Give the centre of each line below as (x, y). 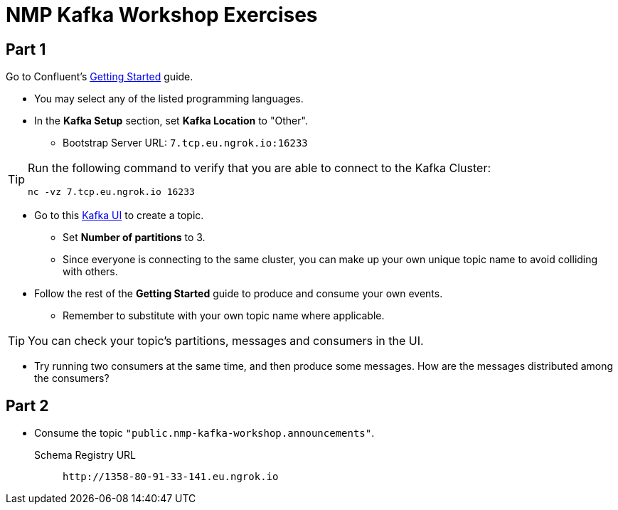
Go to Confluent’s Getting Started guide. (100, 77)
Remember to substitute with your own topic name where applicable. (224, 316)
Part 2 (27, 405)
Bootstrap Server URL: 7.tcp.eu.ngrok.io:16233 (185, 143)
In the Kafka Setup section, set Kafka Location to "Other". (171, 121)
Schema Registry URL (85, 455)
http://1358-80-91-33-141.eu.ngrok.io (171, 477)
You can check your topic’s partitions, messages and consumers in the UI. (226, 341)
